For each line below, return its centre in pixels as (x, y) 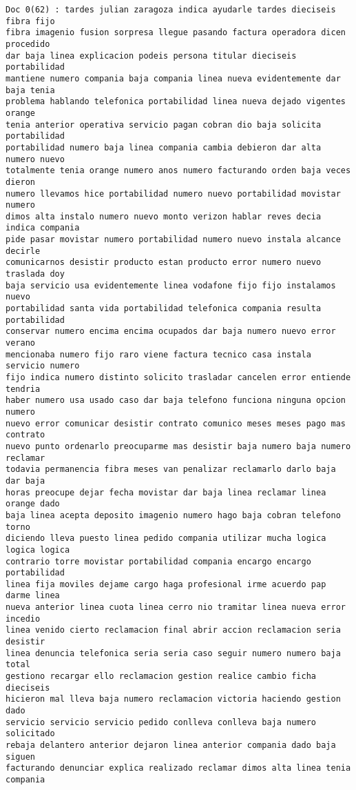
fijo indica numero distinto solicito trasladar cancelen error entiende (178, 377)
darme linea (33, 596)
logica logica (38, 550)
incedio (23, 619)
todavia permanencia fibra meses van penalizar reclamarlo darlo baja (171, 470)
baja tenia (30, 90)
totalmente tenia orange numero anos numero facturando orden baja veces (178, 171)
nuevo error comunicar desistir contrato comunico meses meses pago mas (176, 423)
